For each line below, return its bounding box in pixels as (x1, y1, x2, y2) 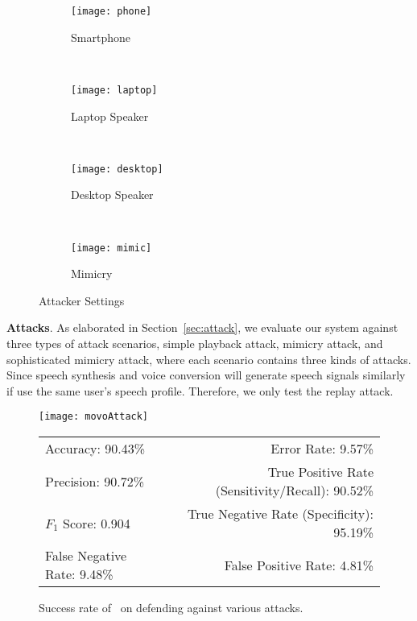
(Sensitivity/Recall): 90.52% (215, 481, 374, 499)
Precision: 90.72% (45, 471, 145, 491)
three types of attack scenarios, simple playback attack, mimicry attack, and (6, 334, 383, 351)
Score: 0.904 (63, 513, 130, 532)
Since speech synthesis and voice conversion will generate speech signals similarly (6, 366, 406, 383)
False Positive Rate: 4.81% (224, 555, 374, 574)
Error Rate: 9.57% (270, 439, 374, 457)
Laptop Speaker (71, 107, 149, 124)
